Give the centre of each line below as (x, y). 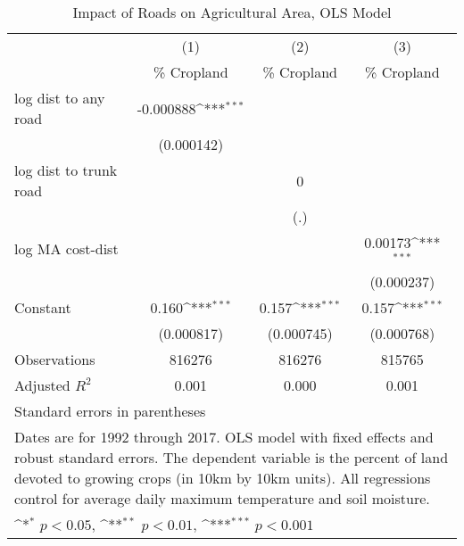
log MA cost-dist (66, 249)
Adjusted (42, 385)
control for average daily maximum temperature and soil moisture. (222, 498)
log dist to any (60, 98)
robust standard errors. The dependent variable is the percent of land (232, 457)
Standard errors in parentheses (110, 410)
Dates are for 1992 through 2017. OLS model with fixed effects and (224, 436)
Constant (43, 307)
